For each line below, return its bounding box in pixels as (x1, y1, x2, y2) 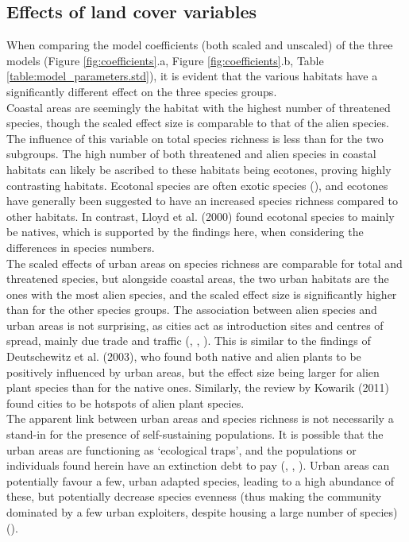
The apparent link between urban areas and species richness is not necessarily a (6, 410, 394, 427)
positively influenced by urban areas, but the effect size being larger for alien (6, 363, 380, 380)
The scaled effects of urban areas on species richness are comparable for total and (6, 254, 403, 271)
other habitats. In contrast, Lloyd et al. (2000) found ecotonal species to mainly (6, 207, 395, 224)
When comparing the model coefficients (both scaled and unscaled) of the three (6, 37, 393, 53)
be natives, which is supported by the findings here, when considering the (6, 223, 364, 240)
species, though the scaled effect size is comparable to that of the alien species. (6, 114, 389, 131)
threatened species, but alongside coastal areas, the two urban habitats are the (6, 270, 389, 287)
